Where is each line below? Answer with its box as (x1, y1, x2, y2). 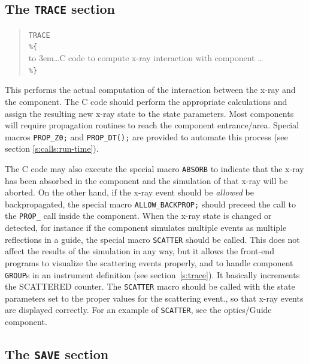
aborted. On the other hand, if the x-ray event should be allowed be (5, 186, 254, 198)
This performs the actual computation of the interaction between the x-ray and (5, 83, 296, 96)
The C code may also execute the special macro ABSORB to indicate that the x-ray (5, 162, 304, 175)
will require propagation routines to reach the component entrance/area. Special (5, 119, 299, 131)
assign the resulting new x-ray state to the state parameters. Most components (5, 107, 294, 119)
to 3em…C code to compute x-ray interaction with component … (28, 52, 263, 64)
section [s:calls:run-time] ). (5, 142, 99, 155)
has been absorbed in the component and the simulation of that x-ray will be (5, 174, 288, 186)
